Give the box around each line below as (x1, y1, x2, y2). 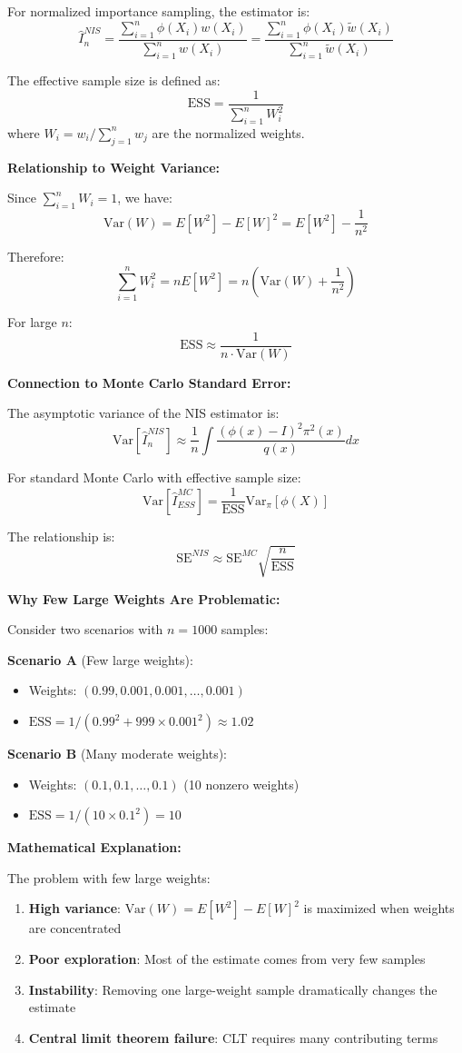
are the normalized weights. (152, 123, 305, 142)
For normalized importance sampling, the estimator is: (7, 2, 310, 20)
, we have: (117, 188, 172, 207)
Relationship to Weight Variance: (7, 157, 221, 176)
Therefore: (7, 247, 64, 266)
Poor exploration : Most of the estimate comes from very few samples (28, 949, 426, 968)
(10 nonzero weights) (183, 774, 300, 793)
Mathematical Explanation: (7, 838, 182, 857)
